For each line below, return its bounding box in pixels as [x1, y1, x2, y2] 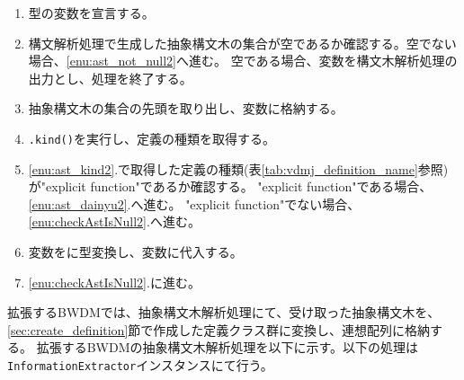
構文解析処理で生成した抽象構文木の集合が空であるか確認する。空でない [28, 33, 457, 52]
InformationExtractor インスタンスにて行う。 [7, 355, 273, 374]
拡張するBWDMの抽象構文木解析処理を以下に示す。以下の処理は [36, 338, 419, 357]
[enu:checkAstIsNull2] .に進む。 [28, 272, 201, 291]
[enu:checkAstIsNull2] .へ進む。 [28, 212, 201, 231]
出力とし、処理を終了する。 [28, 68, 192, 87]
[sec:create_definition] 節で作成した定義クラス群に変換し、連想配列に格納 [7, 320, 431, 339]
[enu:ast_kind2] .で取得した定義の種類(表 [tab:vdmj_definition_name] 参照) [28, 159, 449, 178]
